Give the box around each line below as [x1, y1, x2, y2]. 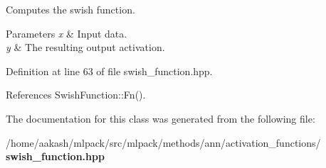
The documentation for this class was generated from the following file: [6, 111, 315, 125]
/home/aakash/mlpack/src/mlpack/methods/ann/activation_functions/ [6, 135, 321, 150]
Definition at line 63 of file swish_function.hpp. [6, 63, 213, 78]
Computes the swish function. [6, 2, 135, 16]
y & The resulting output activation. [6, 40, 165, 55]
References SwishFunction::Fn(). [6, 87, 146, 102]
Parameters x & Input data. [6, 26, 127, 40]
